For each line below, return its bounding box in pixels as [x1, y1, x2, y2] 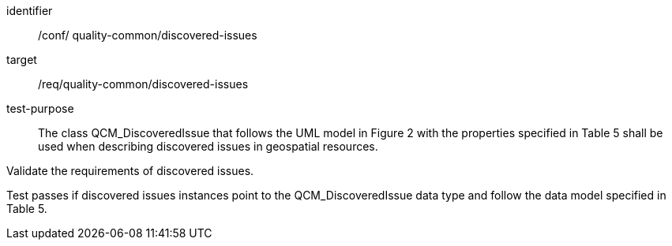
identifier [6, 4, 53, 17]
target [6, 53, 37, 66]
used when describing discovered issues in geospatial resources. [38, 140, 378, 153]
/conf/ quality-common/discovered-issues [38, 28, 257, 42]
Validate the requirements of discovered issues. [6, 164, 254, 177]
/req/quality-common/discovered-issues [38, 77, 249, 91]
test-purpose [6, 102, 74, 115]
